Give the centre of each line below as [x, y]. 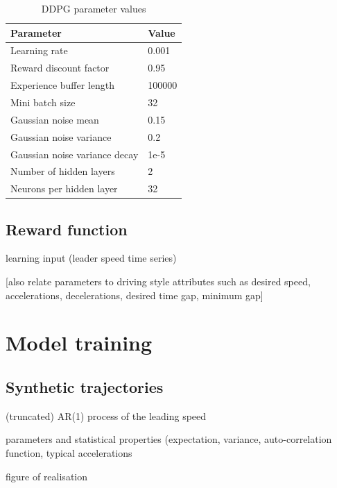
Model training [79, 343]
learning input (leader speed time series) [91, 258]
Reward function [67, 229]
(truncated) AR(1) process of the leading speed [106, 415]
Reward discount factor [60, 68]
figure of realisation [47, 476]
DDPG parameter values [94, 8]
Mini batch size [43, 102]
